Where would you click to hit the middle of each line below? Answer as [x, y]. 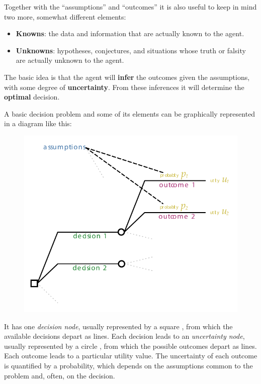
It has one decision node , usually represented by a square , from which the [118, 326]
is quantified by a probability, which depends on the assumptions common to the [128, 366]
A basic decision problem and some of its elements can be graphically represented [130, 113]
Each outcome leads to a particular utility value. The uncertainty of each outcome [131, 356]
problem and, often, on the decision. [60, 375]
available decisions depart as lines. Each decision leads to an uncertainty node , [124, 336]
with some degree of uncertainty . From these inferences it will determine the [124, 87]
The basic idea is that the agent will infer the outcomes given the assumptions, [127, 77]
